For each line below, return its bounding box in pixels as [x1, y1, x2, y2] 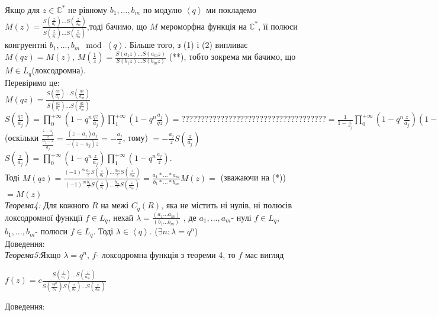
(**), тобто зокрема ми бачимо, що [169, 50, 296, 63]
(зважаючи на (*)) [220, 171, 286, 183]
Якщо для [5, 4, 40, 15]
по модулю [143, 4, 182, 15]
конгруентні [5, 38, 47, 51]
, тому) [123, 131, 148, 144]
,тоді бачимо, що [86, 20, 147, 32]
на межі [101, 199, 129, 211]
